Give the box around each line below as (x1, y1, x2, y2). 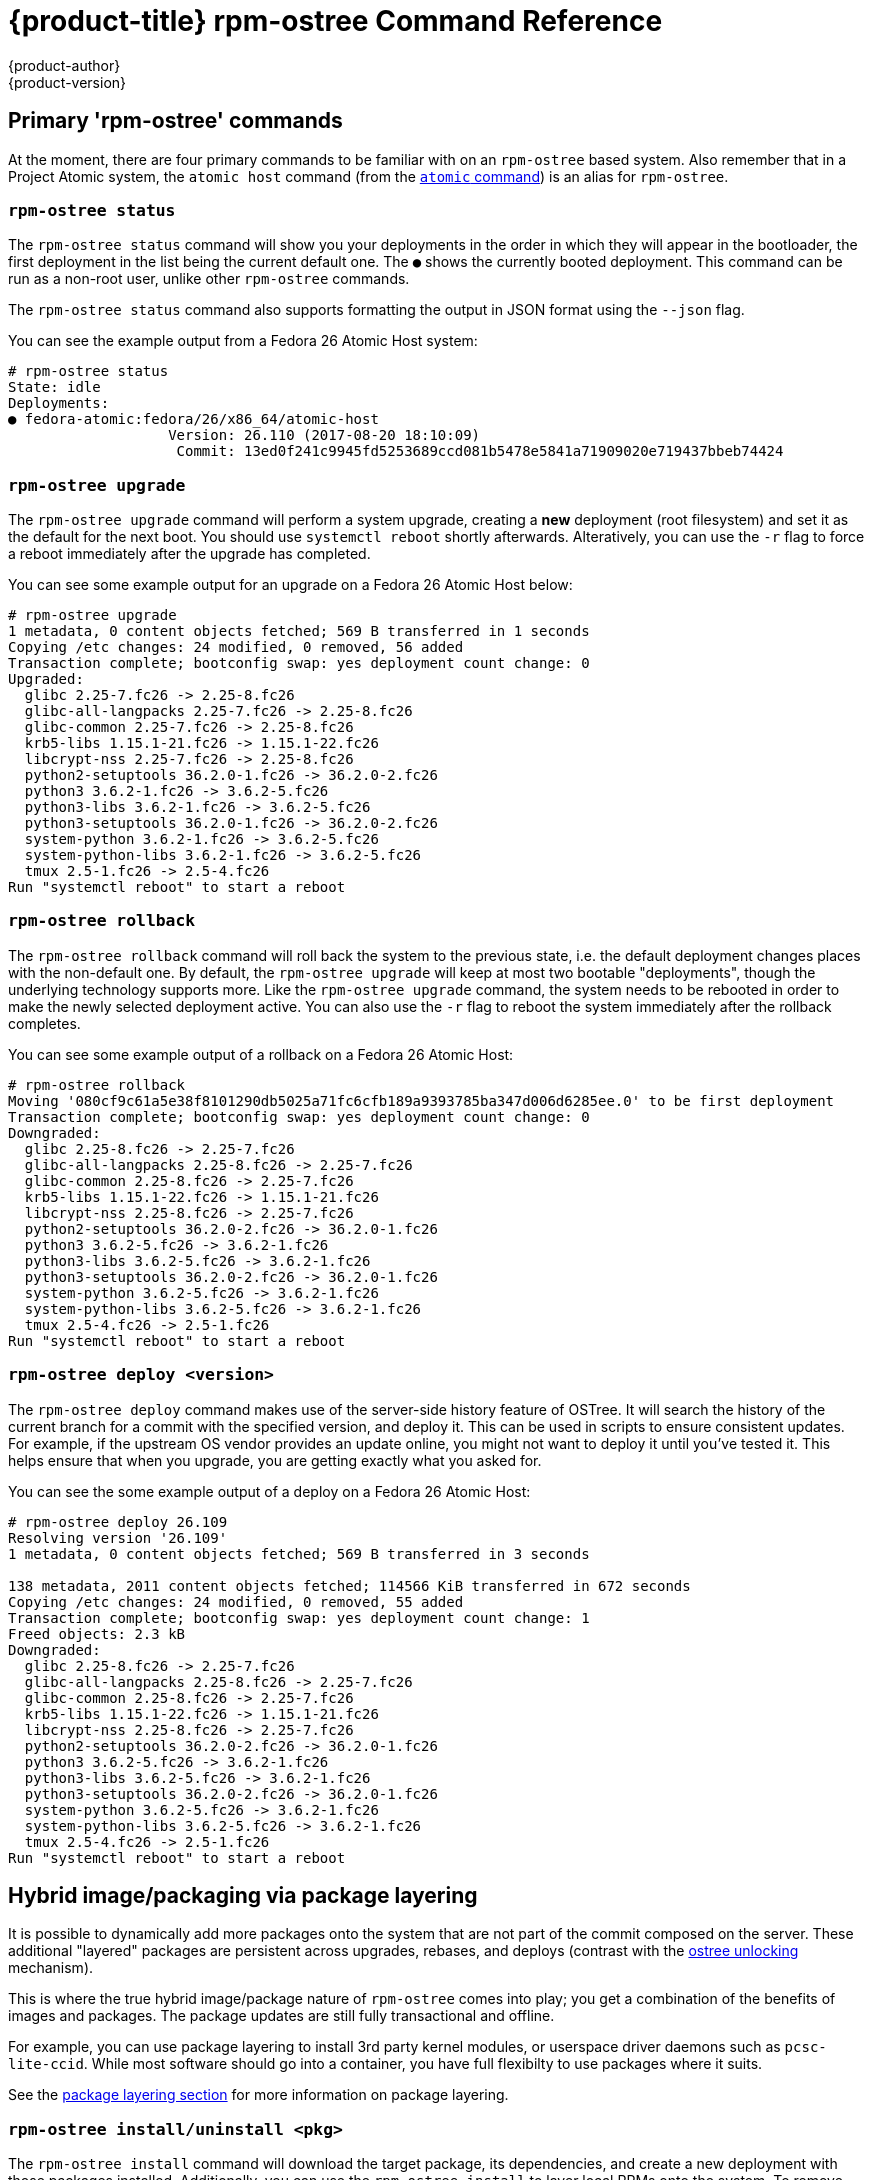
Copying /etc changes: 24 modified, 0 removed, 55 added (8, 1593, 464, 1610)
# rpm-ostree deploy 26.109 (8, 1513, 228, 1530)
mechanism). (8, 1959, 94, 1977)
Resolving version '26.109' (8, 1529, 228, 1546)
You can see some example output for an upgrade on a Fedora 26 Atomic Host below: (8, 576, 573, 594)
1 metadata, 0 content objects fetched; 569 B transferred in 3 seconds (8, 1545, 590, 1562)
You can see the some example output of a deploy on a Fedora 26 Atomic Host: (8, 1482, 531, 1500)
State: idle (8, 379, 101, 396)
